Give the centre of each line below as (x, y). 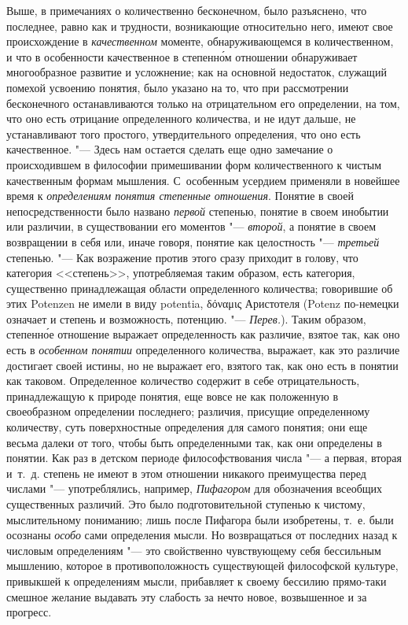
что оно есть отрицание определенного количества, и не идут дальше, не (181, 118)
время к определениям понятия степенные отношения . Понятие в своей (180, 196)
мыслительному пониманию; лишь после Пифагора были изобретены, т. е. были (200, 519)
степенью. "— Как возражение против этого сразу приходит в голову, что (182, 257)
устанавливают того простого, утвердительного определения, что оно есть (184, 133)
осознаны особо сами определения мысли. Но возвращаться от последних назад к (202, 535)
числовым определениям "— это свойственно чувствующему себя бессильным (194, 550)
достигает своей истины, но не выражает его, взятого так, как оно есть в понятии (202, 365)
